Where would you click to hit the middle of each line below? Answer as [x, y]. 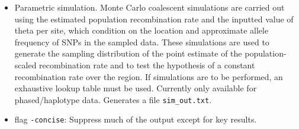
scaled [25, 64]
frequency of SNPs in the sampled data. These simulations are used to [142, 42]
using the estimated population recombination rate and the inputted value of [154, 19]
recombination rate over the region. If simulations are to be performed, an [149, 76]
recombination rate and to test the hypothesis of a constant [147, 64]
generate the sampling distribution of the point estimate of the [128, 53]
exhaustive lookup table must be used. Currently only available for [136, 88]
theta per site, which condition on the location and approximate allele [142, 30]
